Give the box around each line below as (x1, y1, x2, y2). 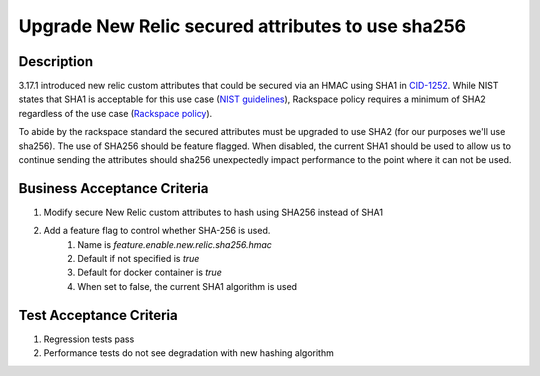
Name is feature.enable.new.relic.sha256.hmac (77, 238, 272, 250)
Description (18, 53, 94, 70)
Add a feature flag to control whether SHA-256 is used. (43, 225, 271, 237)
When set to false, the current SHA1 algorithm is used (77, 280, 298, 292)
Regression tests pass (43, 333, 135, 345)
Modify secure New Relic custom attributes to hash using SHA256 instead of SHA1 (43, 206, 384, 218)
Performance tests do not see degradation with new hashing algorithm (43, 347, 334, 359)
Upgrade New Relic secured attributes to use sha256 (18, 15, 467, 37)
